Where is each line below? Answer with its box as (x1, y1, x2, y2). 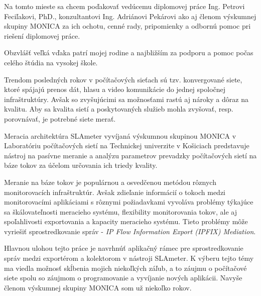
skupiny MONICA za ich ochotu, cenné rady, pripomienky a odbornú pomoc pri (4, 21, 251, 31)
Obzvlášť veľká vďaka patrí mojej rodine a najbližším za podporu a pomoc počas (4, 47, 253, 58)
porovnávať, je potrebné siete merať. (4, 113, 116, 124)
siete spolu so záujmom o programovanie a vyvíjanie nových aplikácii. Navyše (4, 272, 242, 283)
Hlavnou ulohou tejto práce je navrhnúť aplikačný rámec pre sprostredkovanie (4, 243, 243, 253)
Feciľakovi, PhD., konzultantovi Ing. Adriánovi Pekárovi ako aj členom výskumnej (4, 11, 256, 21)
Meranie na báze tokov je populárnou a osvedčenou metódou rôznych (4, 176, 216, 187)
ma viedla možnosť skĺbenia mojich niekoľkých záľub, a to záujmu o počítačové (4, 262, 247, 273)
